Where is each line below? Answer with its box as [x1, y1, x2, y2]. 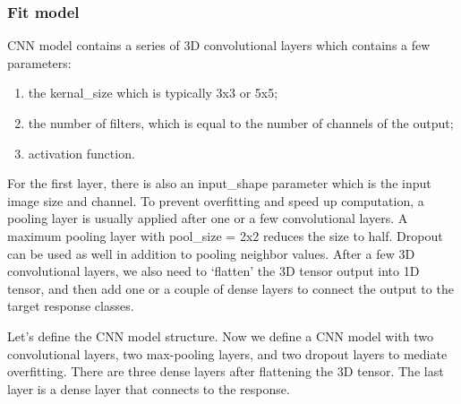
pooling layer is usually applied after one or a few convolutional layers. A [7, 209, 408, 228]
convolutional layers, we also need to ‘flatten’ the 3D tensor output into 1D [7, 262, 420, 280]
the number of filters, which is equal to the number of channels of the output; [28, 114, 454, 132]
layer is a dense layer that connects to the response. [7, 379, 290, 398]
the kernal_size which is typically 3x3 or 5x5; [28, 83, 278, 102]
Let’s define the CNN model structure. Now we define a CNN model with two [7, 326, 433, 345]
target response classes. [7, 297, 134, 315]
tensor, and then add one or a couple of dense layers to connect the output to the [7, 279, 454, 297]
